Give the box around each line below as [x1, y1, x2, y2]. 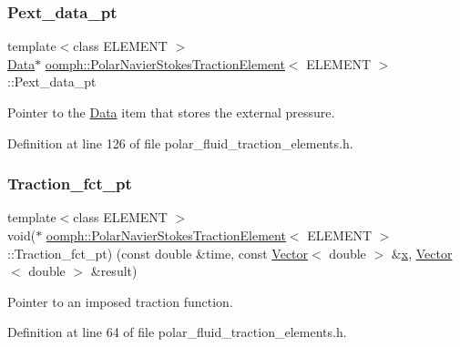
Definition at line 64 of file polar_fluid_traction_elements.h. [7, 322, 347, 342]
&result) [90, 261, 138, 281]
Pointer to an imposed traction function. [7, 291, 233, 311]
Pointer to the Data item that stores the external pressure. [7, 103, 335, 121]
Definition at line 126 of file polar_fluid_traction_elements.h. [7, 133, 353, 152]
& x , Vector [391, 243, 453, 262]
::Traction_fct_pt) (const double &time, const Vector [7, 243, 309, 262]
